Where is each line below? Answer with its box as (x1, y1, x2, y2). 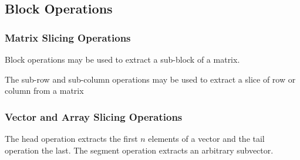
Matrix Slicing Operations (5, 30, 131, 45)
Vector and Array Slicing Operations (5, 109, 183, 124)
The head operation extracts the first (5, 132, 138, 144)
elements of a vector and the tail (148, 132, 265, 144)
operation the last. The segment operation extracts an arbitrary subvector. (5, 144, 274, 156)
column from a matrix (5, 84, 84, 97)
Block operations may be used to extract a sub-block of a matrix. (5, 53, 240, 65)
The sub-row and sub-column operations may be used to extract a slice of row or (5, 73, 296, 85)
